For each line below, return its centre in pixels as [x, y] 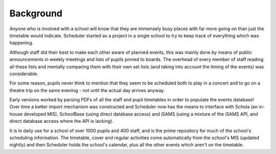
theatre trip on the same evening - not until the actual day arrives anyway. [87, 90]
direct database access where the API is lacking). [61, 121]
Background [36, 13]
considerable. [24, 74]
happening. [21, 43]
